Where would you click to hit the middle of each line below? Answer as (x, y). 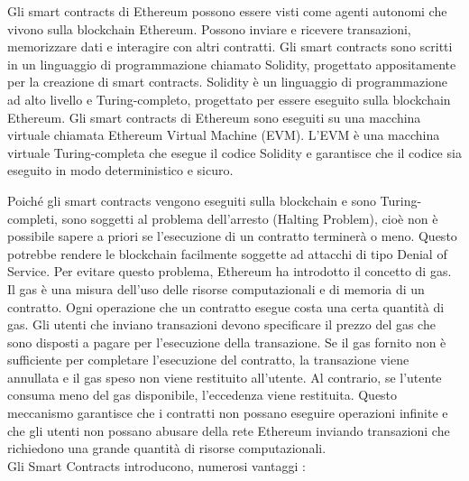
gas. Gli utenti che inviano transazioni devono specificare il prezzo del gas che (221, 324)
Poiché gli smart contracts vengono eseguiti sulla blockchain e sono (192, 200)
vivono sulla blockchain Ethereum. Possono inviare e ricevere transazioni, (209, 28)
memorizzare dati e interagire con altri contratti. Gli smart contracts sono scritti (230, 46)
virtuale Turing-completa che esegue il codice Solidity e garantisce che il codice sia (234, 152)
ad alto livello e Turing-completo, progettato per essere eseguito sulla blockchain (229, 99)
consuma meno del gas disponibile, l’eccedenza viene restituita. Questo (202, 395)
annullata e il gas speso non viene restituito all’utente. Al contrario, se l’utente (225, 377)
